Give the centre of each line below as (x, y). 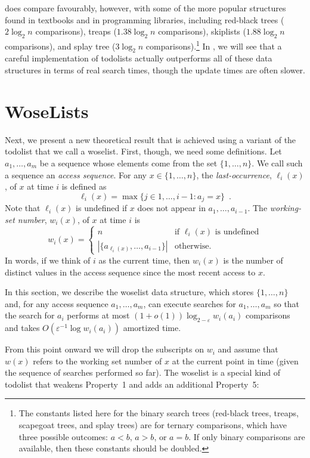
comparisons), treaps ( (76, 31)
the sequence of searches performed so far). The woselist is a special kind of (142, 372)
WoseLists (47, 111)
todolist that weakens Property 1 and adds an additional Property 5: (132, 384)
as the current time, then (144, 260)
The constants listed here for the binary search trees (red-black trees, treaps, (159, 413)
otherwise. (193, 246)
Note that (23, 208)
